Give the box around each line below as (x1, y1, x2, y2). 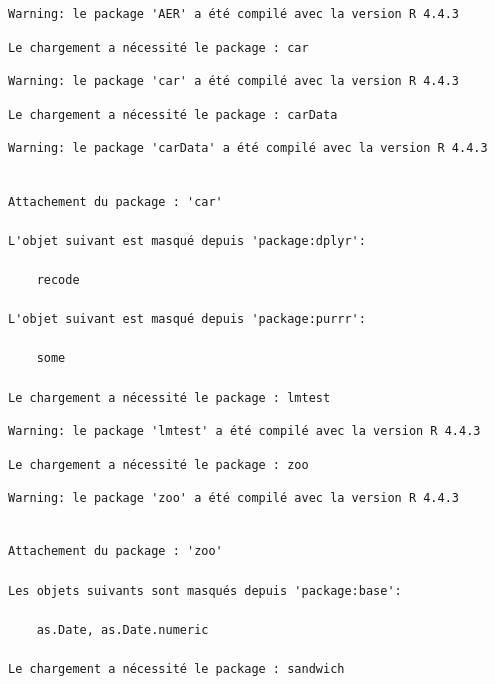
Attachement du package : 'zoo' (8, 544, 223, 559)
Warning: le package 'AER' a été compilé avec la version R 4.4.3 (8, 7, 460, 21)
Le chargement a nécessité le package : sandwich (8, 662, 345, 677)
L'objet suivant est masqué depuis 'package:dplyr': (8, 233, 366, 248)
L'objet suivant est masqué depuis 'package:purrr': (8, 312, 366, 327)
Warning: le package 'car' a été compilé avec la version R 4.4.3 (8, 74, 460, 89)
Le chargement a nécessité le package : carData (8, 107, 338, 122)
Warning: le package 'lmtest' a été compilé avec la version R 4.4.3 (8, 424, 481, 439)
